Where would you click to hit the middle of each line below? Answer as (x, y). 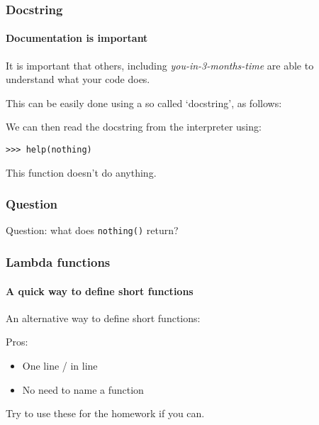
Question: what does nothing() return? (92, 230)
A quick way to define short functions (100, 291)
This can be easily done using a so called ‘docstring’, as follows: (144, 103)
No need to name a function (83, 389)
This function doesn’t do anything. (81, 172)
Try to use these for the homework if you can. (105, 413)
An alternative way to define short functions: (103, 318)
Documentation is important (77, 38)
